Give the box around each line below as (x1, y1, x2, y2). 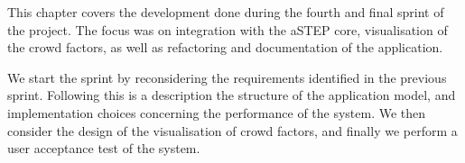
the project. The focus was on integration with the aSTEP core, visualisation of (7, 20, 448, 39)
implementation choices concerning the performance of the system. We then (7, 103, 426, 122)
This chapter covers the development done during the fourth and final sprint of (7, 3, 444, 21)
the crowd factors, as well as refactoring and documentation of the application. (7, 38, 443, 57)
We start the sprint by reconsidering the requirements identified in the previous (7, 68, 447, 86)
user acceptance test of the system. (7, 139, 200, 158)
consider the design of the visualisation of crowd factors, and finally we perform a (7, 121, 458, 140)
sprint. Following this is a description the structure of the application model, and (7, 86, 456, 104)
